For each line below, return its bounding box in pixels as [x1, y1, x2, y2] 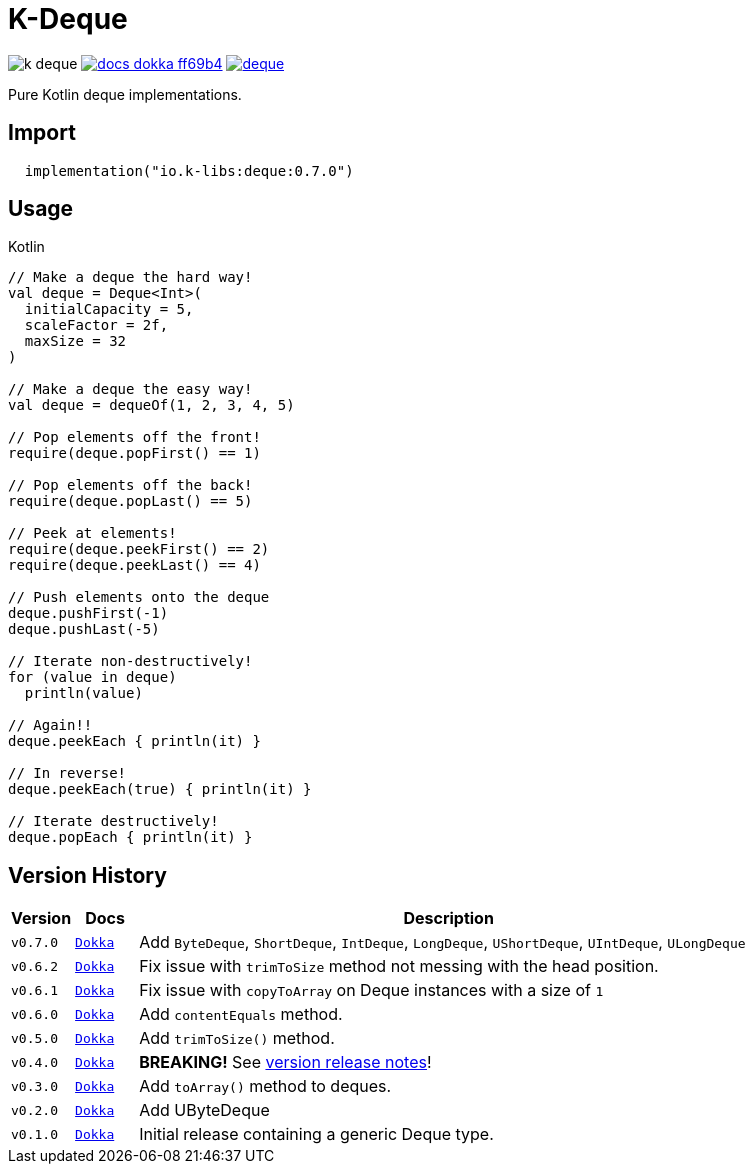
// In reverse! [8, 765, 127, 782]
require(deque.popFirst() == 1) [8, 445, 261, 462]
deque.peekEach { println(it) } [8, 733, 261, 750]
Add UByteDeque [139, 1100, 270, 1121]
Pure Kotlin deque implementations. [8, 85, 242, 103]
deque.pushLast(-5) [8, 621, 160, 638]
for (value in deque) [8, 669, 177, 686]
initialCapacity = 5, [24, 301, 194, 318]
